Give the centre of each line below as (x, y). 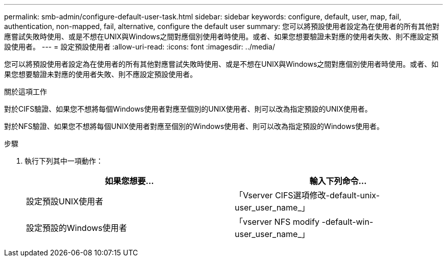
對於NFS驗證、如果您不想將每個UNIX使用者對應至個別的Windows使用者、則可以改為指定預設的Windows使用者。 (194, 126)
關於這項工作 (26, 92)
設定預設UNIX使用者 (65, 201)
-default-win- (347, 222)
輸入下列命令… (338, 181)
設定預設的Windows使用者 (77, 228)
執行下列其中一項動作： (64, 161)
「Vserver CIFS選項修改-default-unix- (307, 195)
